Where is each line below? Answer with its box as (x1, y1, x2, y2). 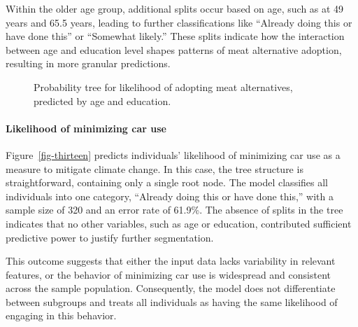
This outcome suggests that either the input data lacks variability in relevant (6, 253, 336, 268)
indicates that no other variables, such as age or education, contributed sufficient (6, 216, 352, 230)
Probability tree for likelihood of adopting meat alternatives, (34, 79, 293, 94)
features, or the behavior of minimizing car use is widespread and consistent (6, 267, 331, 281)
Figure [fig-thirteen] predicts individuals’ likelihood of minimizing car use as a (6, 147, 341, 162)
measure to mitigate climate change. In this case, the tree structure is (6, 161, 303, 176)
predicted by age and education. (34, 93, 171, 108)
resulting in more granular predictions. (6, 56, 171, 71)
